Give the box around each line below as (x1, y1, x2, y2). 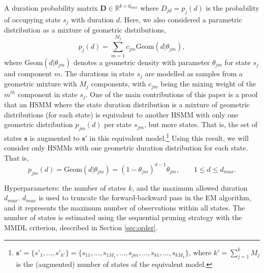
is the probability (206, 3, 259, 13)
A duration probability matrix (4, 3, 98, 13)
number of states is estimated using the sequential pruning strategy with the (4, 212, 242, 223)
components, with (91, 78, 146, 89)
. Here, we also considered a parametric (120, 14, 242, 24)
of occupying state (4, 14, 61, 24)
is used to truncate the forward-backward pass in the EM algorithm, (39, 192, 251, 203)
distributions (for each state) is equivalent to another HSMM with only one (4, 109, 239, 119)
